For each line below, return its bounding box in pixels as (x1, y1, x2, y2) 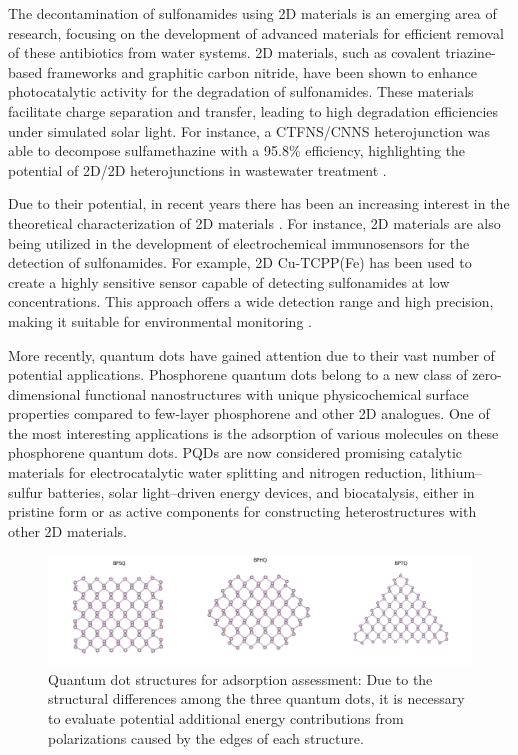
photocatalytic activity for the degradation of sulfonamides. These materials (8, 81, 474, 102)
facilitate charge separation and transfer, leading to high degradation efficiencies (8, 100, 499, 121)
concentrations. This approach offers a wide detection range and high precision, (8, 291, 494, 312)
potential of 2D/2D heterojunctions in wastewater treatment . (8, 159, 387, 180)
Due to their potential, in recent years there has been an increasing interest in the (8, 193, 510, 214)
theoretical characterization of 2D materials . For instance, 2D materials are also (8, 212, 501, 233)
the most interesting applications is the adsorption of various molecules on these (8, 422, 499, 443)
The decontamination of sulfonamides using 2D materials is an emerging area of (8, 3, 497, 23)
